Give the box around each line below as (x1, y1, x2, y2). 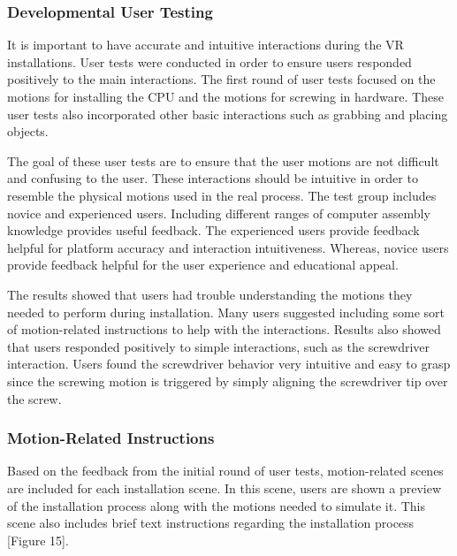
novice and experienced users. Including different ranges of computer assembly (7, 203, 430, 222)
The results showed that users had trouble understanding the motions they (7, 285, 413, 303)
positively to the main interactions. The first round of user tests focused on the (7, 70, 436, 88)
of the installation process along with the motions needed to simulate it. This (7, 496, 425, 514)
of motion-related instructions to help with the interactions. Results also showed (7, 320, 441, 339)
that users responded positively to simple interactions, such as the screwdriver (7, 337, 430, 355)
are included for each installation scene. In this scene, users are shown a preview (7, 478, 442, 497)
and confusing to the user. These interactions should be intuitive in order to (7, 169, 418, 187)
